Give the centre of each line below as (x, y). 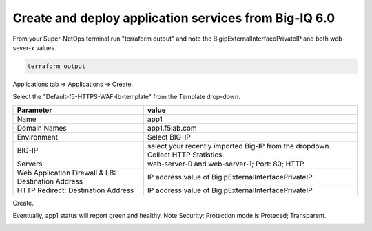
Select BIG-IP (169, 137)
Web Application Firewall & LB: (66, 173)
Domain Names (42, 128)
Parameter (34, 110)
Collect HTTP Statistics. (186, 155)
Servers (30, 164)
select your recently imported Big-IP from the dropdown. (239, 146)
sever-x (23, 47)
